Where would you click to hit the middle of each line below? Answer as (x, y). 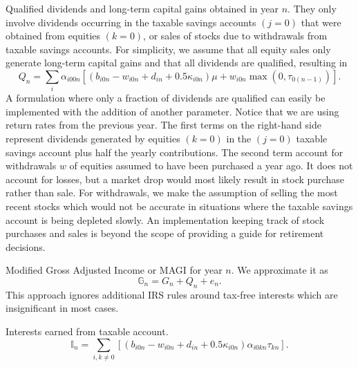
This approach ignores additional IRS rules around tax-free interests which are (172, 294)
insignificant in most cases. (62, 308)
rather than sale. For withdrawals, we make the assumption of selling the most (172, 192)
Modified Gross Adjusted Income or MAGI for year (114, 270)
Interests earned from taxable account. (87, 331)
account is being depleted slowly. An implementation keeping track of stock (165, 219)
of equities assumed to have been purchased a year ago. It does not (211, 166)
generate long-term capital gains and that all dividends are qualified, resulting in (177, 63)
